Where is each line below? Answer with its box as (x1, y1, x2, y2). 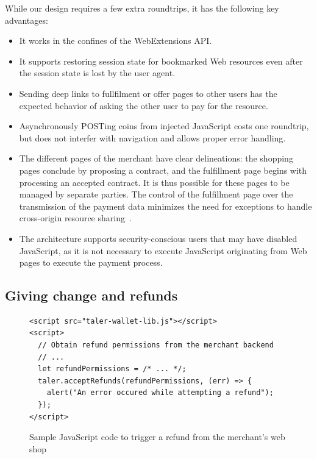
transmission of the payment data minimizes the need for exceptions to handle (19, 199, 312, 212)
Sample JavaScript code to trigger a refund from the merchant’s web (29, 430, 285, 443)
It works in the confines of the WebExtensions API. (19, 34, 212, 47)
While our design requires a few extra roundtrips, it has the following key (5, 2, 279, 14)
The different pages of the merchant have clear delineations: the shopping (19, 152, 293, 165)
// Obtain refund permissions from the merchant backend (38, 341, 274, 350)
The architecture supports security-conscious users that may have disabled (19, 232, 297, 244)
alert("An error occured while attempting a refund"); (46, 388, 274, 397)
